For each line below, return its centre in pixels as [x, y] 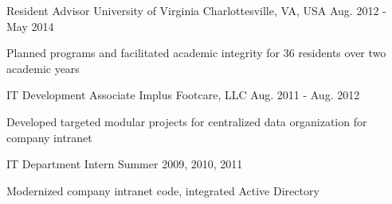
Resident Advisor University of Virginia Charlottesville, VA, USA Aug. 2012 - [196, 10]
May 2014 [30, 26]
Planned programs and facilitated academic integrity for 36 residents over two [196, 53]
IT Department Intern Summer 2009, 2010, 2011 [125, 164]
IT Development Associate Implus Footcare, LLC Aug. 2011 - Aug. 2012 [183, 95]
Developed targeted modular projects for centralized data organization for [187, 121]
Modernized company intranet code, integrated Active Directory [163, 190]
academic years [43, 68]
